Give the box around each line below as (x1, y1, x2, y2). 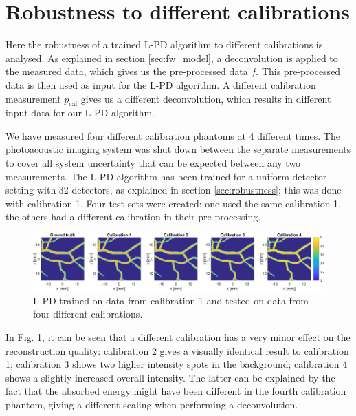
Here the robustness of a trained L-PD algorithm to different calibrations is (5, 37, 323, 52)
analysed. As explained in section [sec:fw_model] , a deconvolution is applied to (5, 50, 338, 65)
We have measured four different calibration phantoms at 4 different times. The (5, 128, 340, 143)
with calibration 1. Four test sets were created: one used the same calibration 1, (5, 196, 342, 210)
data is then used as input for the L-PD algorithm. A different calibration (5, 77, 316, 92)
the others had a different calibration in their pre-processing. (5, 209, 261, 224)
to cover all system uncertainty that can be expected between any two (5, 156, 301, 170)
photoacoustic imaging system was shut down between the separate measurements (5, 142, 351, 156)
